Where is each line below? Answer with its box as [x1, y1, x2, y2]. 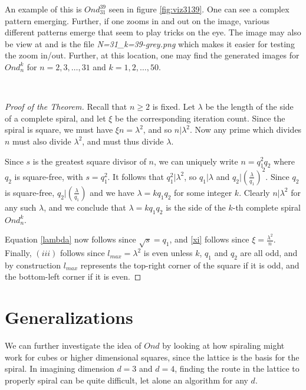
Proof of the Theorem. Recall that [5, 100, 127, 113]
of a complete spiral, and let [5, 112, 106, 124]
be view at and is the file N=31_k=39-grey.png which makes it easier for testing [5, 37, 295, 50]
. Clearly [239, 186, 270, 198]
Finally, [5, 247, 32, 259]
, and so [143, 123, 172, 136]
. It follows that [107, 170, 164, 182]
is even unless [143, 247, 193, 259]
